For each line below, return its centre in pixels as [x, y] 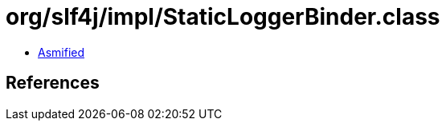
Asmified [61, 52]
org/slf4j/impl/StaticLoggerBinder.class [223, 17]
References [53, 83]
